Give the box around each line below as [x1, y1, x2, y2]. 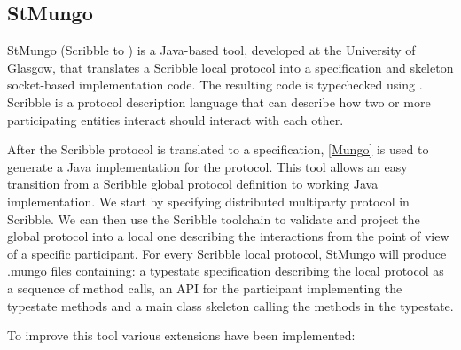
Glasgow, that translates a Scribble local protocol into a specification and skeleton [7, 58, 454, 76]
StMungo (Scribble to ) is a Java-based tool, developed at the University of [7, 41, 416, 59]
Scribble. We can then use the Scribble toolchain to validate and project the [7, 209, 420, 228]
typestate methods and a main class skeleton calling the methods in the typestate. [7, 296, 454, 315]
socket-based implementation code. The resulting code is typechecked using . [7, 75, 423, 94]
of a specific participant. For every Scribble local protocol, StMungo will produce [7, 244, 447, 262]
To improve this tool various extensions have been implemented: [7, 326, 356, 345]
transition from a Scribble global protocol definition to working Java [7, 175, 379, 193]
